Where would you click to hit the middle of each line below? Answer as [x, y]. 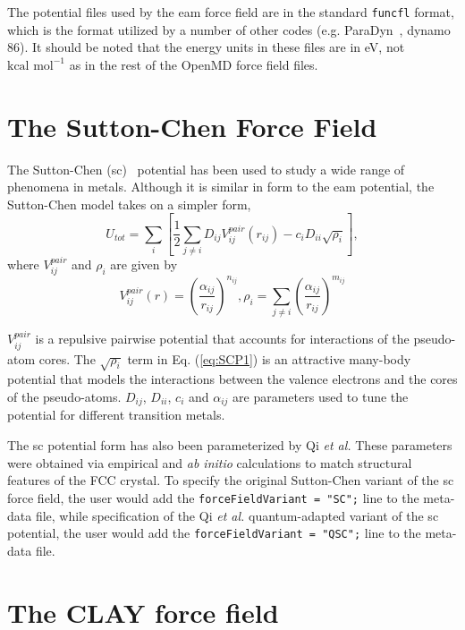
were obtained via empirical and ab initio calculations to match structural [210, 462]
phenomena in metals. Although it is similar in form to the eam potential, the [221, 187]
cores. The [67, 358]
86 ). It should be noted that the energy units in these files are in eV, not [206, 47]
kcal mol [30, 66]
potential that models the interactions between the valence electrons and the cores [232, 379]
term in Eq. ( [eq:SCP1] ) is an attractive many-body [269, 358]
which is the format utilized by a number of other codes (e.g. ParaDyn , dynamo [229, 29]
